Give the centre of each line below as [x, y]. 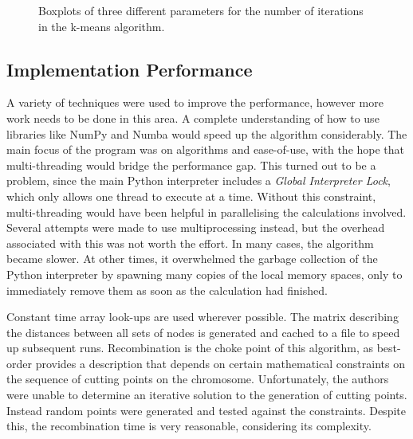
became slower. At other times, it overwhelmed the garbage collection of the [192, 259]
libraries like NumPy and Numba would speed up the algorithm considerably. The [207, 133]
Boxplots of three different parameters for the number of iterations [201, 10]
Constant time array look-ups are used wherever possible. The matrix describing [203, 317]
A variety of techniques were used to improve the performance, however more [195, 102]
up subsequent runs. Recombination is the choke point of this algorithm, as [190, 348]
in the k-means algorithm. [102, 26]
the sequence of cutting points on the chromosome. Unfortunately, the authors [198, 379]
